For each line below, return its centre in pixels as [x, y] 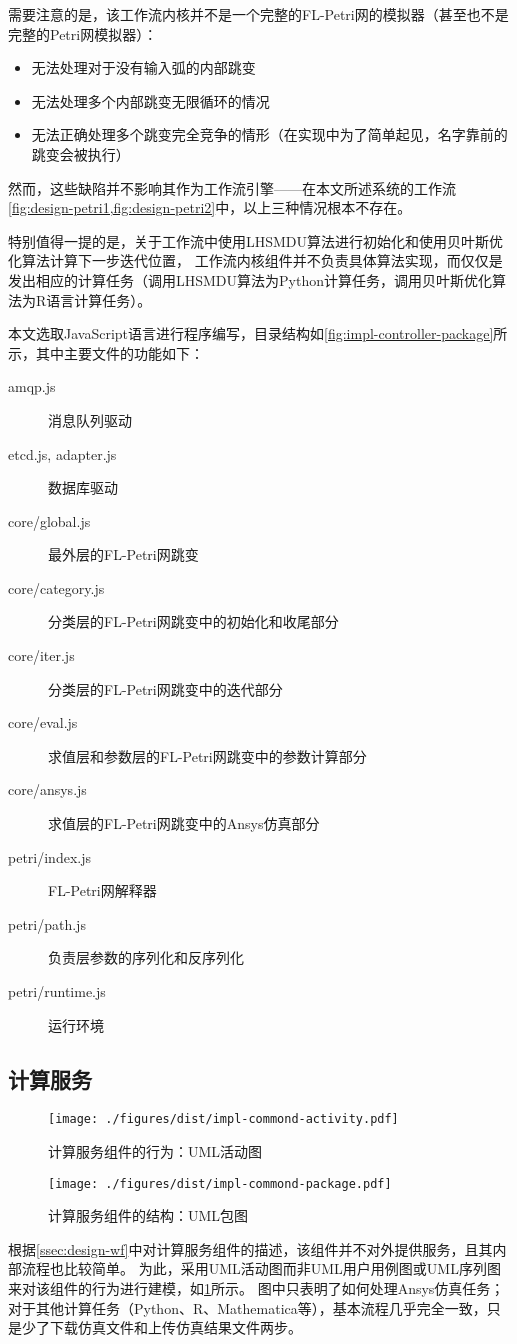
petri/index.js [49, 856]
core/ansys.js [47, 789]
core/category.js [56, 587]
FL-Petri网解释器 [102, 890]
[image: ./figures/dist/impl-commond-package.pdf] [220, 1183]
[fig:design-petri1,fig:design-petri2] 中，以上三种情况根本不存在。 [210, 207]
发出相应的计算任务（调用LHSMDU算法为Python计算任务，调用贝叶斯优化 [250, 279]
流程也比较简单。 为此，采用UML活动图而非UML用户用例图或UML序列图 [261, 1268]
